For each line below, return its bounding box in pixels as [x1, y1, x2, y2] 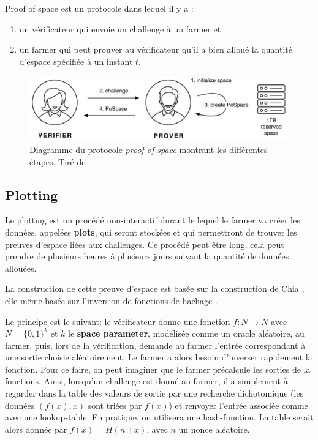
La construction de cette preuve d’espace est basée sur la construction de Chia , [5, 282, 305, 295]
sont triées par [88, 398, 142, 411]
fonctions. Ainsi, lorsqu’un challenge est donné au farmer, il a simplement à [5, 375, 288, 387]
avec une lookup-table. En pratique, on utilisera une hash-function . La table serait [5, 411, 314, 423]
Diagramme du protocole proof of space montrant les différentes [29, 143, 268, 155]
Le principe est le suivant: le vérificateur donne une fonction [5, 315, 230, 327]
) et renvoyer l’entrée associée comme [168, 398, 308, 411]
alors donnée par [5, 422, 67, 435]
